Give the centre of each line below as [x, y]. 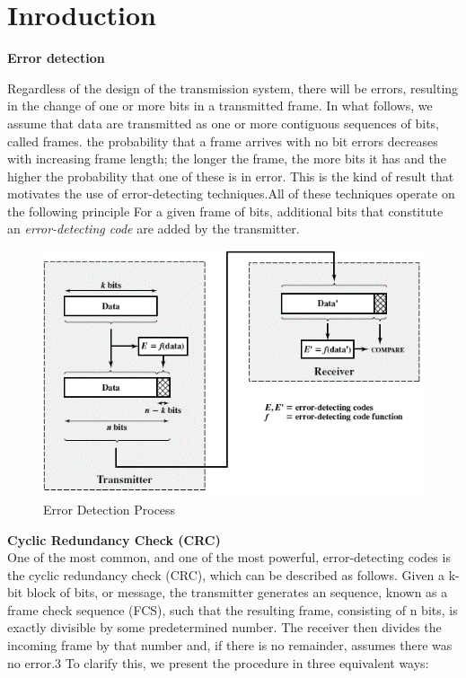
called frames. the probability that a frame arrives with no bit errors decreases [223, 141]
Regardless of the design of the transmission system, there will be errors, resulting [233, 88]
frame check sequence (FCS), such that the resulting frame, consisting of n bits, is [233, 609]
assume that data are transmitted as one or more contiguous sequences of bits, [223, 123]
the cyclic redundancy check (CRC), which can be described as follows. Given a [226, 574]
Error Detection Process [110, 509]
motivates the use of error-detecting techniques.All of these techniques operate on [231, 194]
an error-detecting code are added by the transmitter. [154, 229]
